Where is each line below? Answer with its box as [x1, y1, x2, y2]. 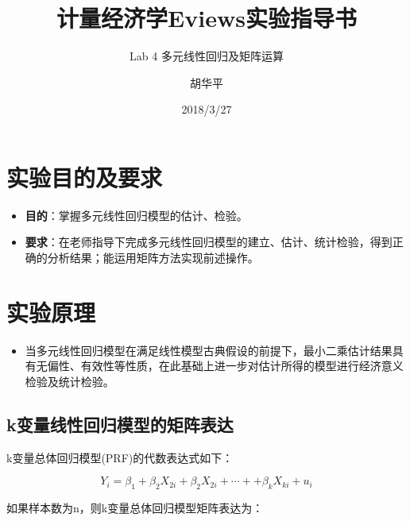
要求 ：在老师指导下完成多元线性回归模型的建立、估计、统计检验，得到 [25, 233, 393, 250]
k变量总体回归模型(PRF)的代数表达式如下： [6, 449, 234, 465]
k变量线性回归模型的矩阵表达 [6, 411, 234, 436]
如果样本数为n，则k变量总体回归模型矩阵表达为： [6, 500, 264, 516]
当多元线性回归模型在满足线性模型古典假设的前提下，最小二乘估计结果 [25, 342, 393, 358]
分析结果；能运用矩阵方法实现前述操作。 [47, 249, 259, 266]
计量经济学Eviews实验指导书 [56, 2, 357, 34]
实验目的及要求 [6, 160, 163, 193]
